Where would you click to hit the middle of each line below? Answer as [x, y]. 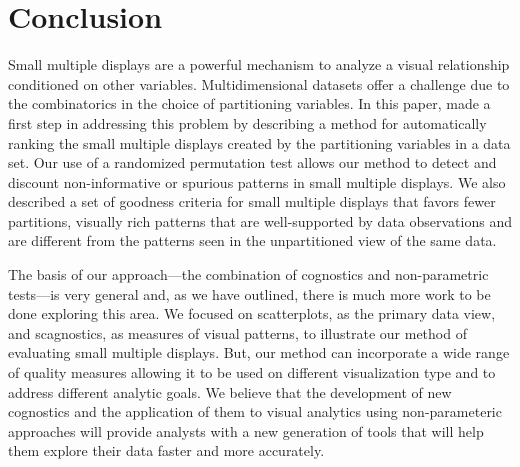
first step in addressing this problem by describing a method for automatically [247, 122]
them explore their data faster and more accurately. [166, 450]
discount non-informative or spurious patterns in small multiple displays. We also [257, 181]
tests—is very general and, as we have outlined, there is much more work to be [249, 293]
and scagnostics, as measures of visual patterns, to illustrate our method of [237, 332]
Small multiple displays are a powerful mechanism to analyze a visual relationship [259, 64]
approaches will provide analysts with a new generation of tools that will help [246, 430]
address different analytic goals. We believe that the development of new [230, 391]
